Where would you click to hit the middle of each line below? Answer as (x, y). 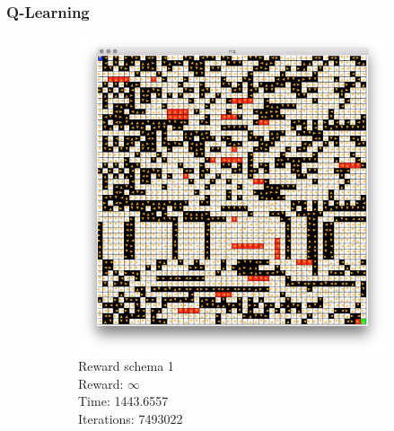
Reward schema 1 (126, 366)
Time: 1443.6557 (123, 401)
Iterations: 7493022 (131, 418)
